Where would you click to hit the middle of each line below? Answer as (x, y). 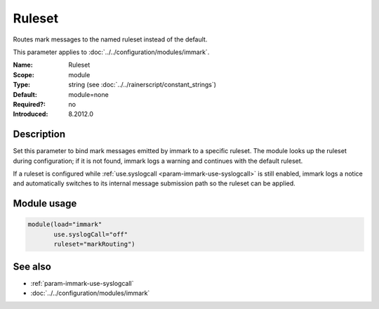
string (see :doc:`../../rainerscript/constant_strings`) (142, 85)
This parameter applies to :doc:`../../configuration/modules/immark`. (111, 52)
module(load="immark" (65, 224)
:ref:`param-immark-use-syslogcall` (82, 283)
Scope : (24, 74)
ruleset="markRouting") (95, 244)
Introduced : (31, 114)
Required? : (29, 104)
